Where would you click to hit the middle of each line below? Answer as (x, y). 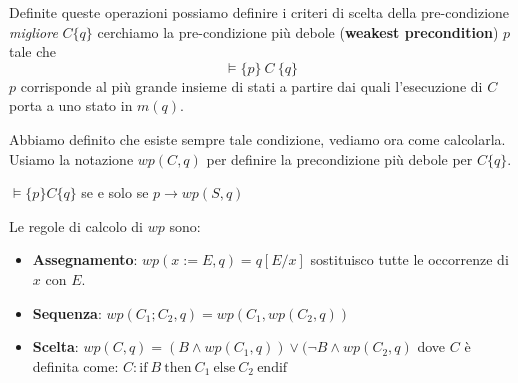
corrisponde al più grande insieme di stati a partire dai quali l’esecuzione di (251, 85)
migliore (33, 31)
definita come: (75, 365)
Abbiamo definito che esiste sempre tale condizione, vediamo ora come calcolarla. (257, 138)
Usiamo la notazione (71, 158)
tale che (33, 51)
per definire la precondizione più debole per (339, 158)
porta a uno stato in (71, 105)
